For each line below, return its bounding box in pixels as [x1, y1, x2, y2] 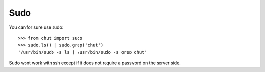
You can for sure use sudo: [9, 24, 64, 30]
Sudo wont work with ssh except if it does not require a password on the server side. [9, 60, 181, 66]
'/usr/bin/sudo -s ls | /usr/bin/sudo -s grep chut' [18, 49, 147, 54]
